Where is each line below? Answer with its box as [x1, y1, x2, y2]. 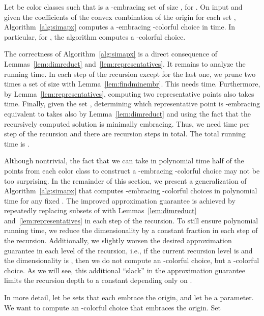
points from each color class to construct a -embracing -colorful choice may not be [4, 165, 260, 176]
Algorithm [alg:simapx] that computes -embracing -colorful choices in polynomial [4, 185, 257, 196]
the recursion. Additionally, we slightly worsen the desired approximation [4, 235, 232, 246]
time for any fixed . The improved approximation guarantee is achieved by [4, 195, 236, 206]
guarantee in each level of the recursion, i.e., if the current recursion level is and [4, 245, 253, 255]
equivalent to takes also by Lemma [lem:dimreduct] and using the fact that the [4, 108, 251, 119]
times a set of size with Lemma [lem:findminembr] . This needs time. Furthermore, [4, 78, 260, 89]
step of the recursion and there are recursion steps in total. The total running [4, 128, 246, 139]
